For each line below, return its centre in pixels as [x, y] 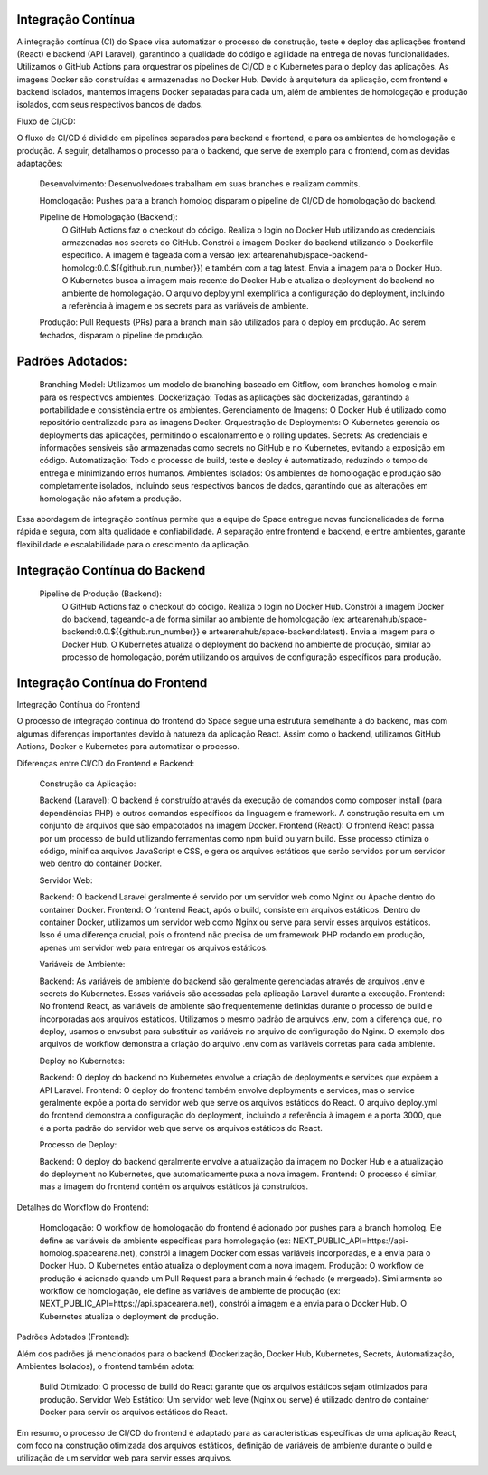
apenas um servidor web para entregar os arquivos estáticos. [154, 947]
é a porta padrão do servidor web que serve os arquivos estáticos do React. [181, 1128]
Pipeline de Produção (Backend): [101, 594]
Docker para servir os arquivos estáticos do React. [133, 1413]
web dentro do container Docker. [101, 863]
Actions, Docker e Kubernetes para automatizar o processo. [128, 747]
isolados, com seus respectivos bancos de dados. [110, 105]
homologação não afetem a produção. [111, 499]
